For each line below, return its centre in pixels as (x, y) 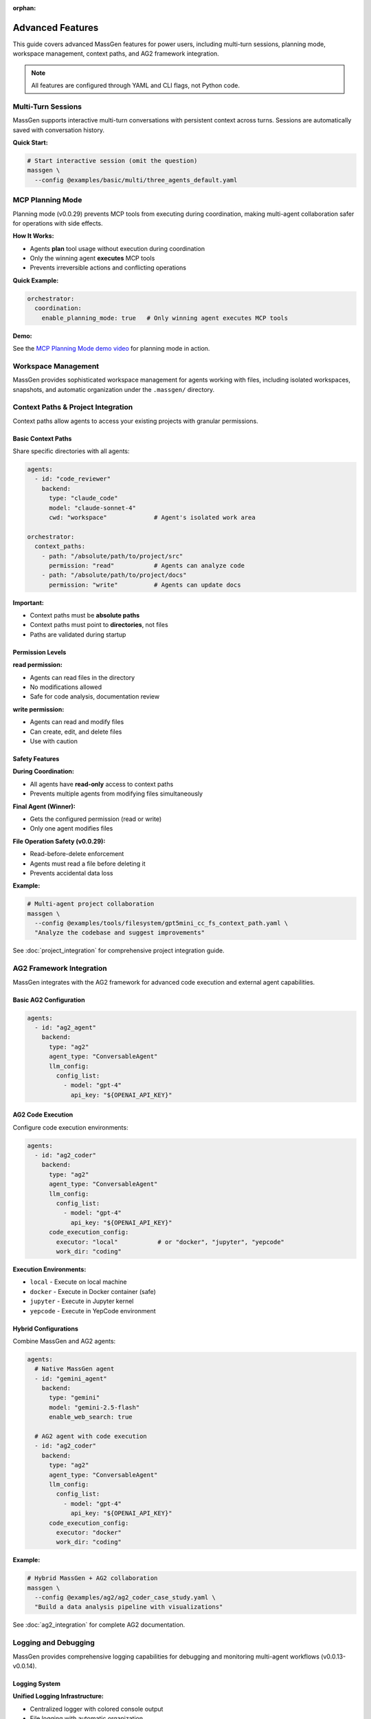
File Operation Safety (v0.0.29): (59, 841)
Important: (28, 602)
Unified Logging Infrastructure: (58, 1696)
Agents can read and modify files (77, 722)
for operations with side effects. (58, 223)
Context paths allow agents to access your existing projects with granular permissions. (136, 421)
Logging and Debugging (54, 1643)
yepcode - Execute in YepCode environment (93, 1311)
